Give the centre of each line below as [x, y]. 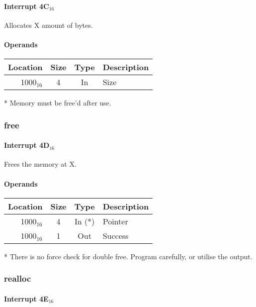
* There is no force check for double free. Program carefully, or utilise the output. [128, 256]
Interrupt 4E [26, 298]
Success [116, 235]
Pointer [115, 221]
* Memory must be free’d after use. [58, 103]
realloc [18, 278]
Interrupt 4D [27, 145]
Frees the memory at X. [40, 164]
